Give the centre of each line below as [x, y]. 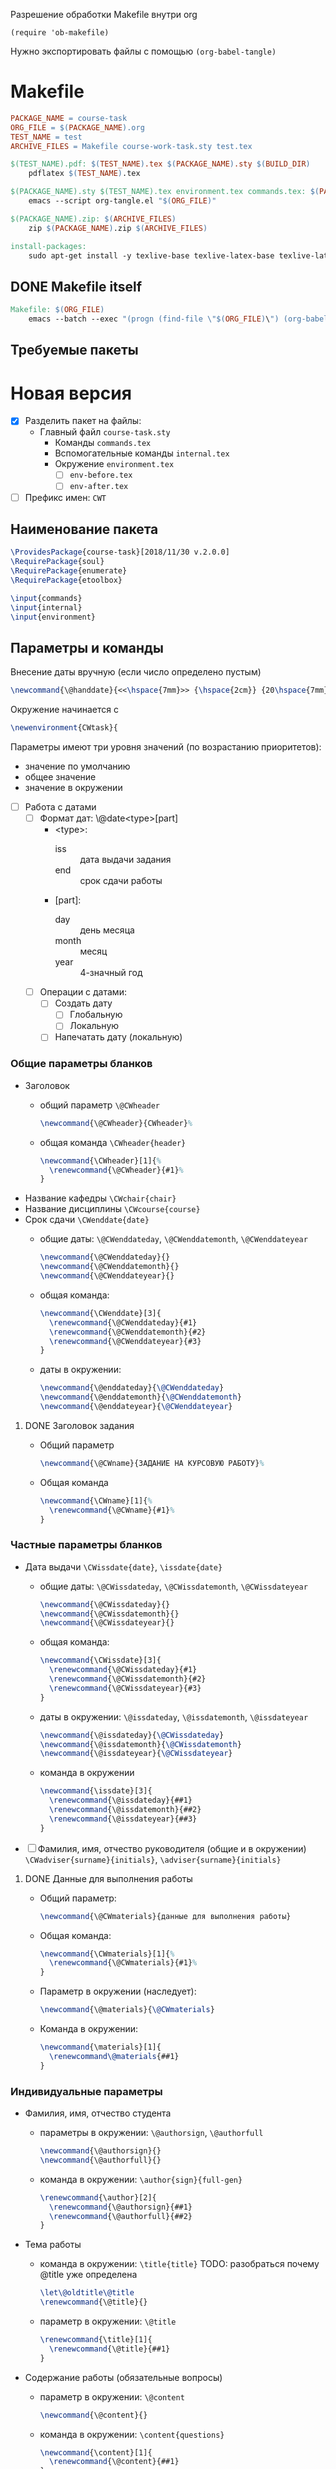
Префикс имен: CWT [65, 497]
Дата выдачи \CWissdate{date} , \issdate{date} [123, 1566]
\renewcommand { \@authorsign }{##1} [120, 2207]
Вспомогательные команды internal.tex [142, 453]
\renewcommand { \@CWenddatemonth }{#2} [127, 1332]
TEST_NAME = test [46, 137]
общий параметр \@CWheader [99, 1105]
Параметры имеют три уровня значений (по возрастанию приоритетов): [166, 747]
